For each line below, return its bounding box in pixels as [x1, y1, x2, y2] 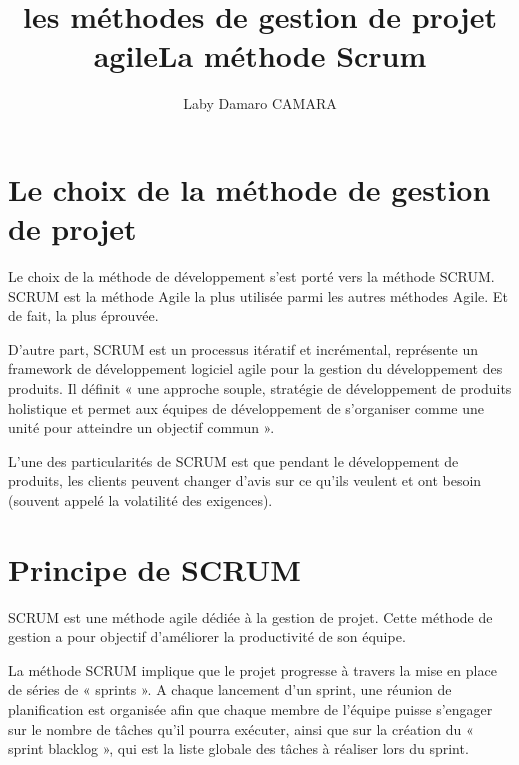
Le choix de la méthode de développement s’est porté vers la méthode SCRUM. [8, 266, 495, 287]
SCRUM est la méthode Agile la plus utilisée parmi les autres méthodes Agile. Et [8, 285, 508, 306]
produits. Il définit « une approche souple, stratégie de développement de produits [8, 378, 512, 398]
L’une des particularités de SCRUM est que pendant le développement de [8, 450, 459, 471]
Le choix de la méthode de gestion [8, 168, 491, 209]
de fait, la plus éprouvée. [8, 305, 159, 326]
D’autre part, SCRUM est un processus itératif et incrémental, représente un [8, 338, 479, 359]
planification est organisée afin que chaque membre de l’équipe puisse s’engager [8, 699, 493, 720]
